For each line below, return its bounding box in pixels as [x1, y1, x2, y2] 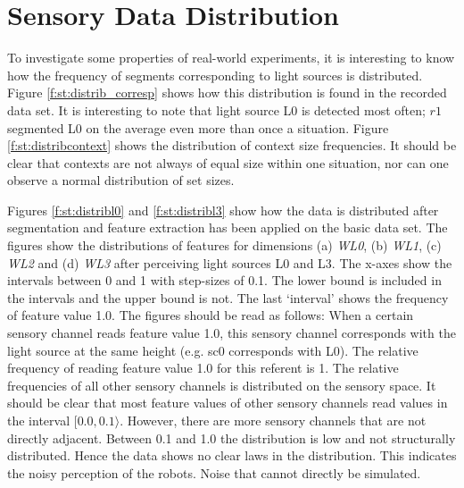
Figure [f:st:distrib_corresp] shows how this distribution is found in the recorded [7, 83, 447, 102]
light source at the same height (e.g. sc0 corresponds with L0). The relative [7, 341, 418, 359]
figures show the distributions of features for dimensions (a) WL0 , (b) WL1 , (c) [7, 236, 442, 255]
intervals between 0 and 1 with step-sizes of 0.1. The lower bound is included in [7, 271, 442, 290]
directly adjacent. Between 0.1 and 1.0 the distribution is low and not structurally [7, 428, 456, 447]
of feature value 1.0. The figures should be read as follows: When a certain [7, 306, 414, 324]
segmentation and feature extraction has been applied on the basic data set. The [7, 218, 448, 237]
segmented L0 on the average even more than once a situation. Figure [7, 118, 389, 137]
